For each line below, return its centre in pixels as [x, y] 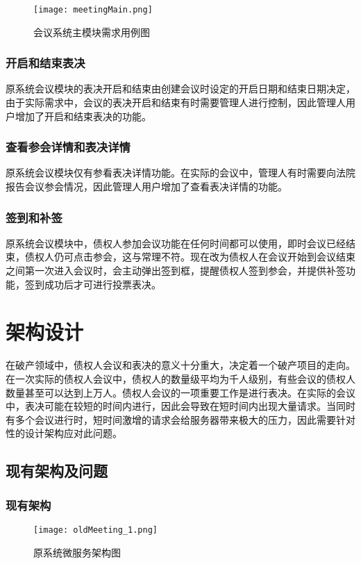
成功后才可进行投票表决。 [102, 284]
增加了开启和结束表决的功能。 [83, 116]
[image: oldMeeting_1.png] [95, 530]
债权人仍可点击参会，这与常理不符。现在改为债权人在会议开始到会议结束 [190, 257]
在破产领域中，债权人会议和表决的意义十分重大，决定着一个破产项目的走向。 [180, 365]
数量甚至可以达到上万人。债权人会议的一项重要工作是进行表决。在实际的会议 [180, 392]
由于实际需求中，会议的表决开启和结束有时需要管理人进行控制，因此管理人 [176, 102]
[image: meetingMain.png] [93, 10]
